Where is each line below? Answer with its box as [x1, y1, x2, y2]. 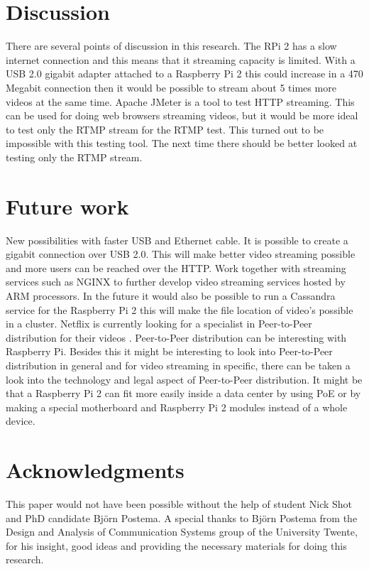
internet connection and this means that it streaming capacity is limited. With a [6, 52, 356, 67]
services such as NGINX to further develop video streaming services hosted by [6, 274, 346, 289]
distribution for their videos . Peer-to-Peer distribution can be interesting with [6, 330, 347, 345]
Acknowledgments [6, 455, 184, 484]
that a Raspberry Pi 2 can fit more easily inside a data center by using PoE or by [6, 386, 361, 401]
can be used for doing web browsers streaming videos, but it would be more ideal [6, 108, 358, 123]
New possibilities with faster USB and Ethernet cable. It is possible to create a [6, 232, 348, 247]
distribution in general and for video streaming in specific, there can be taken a [6, 357, 351, 372]
